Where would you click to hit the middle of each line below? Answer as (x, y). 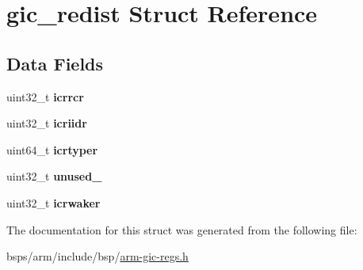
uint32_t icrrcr (45, 96)
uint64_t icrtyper (52, 149)
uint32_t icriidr (47, 123)
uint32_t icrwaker (53, 202)
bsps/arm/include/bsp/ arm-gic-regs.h (97, 256)
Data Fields (55, 63)
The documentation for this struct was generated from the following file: (182, 229)
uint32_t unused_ (54, 176)
